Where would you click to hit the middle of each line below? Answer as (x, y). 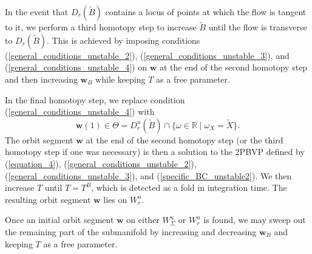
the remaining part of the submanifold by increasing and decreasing (131, 231)
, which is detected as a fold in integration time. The (189, 187)
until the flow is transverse (258, 27)
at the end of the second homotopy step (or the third (185, 139)
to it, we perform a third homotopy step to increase (101, 27)
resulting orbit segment (48, 199)
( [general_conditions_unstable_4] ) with (80, 112)
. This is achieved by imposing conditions (124, 40)
